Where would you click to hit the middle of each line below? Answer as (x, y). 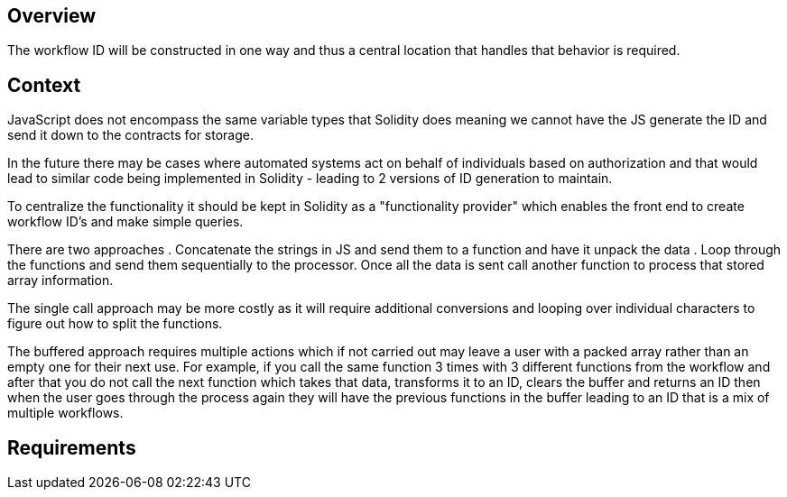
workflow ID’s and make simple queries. (125, 222)
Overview (52, 16)
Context (44, 85)
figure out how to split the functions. (115, 324)
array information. (60, 281)
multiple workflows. (65, 413)
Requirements (72, 447)
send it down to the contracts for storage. (131, 135)
